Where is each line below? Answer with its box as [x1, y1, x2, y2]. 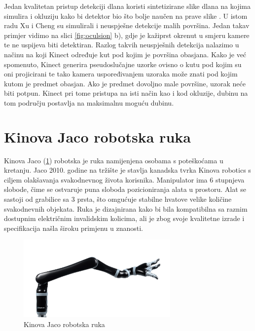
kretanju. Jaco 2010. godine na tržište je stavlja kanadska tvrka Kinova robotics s [4, 165, 251, 175]
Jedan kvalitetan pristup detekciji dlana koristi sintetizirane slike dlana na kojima [4, 1, 251, 11]
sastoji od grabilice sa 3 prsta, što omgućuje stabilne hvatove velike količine [4, 194, 232, 204]
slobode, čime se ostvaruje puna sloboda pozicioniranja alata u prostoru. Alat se [4, 184, 247, 194]
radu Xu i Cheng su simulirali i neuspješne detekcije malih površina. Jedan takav [4, 20, 250, 31]
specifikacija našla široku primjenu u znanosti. [4, 222, 143, 233]
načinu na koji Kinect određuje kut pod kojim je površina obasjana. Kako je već [4, 49, 247, 59]
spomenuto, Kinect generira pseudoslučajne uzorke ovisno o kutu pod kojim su [4, 59, 242, 69]
